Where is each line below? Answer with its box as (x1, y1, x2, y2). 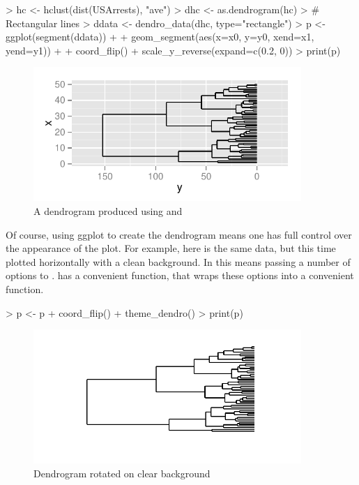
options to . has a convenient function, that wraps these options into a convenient (6, 268, 354, 283)
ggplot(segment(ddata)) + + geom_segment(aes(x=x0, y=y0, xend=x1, (6, 29, 314, 44)
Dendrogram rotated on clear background (33, 465, 211, 480)
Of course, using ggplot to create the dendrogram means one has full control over (6, 227, 352, 241)
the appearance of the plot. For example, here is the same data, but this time (6, 241, 336, 255)
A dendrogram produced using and (33, 203, 183, 218)
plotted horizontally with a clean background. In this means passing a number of (6, 254, 351, 269)
